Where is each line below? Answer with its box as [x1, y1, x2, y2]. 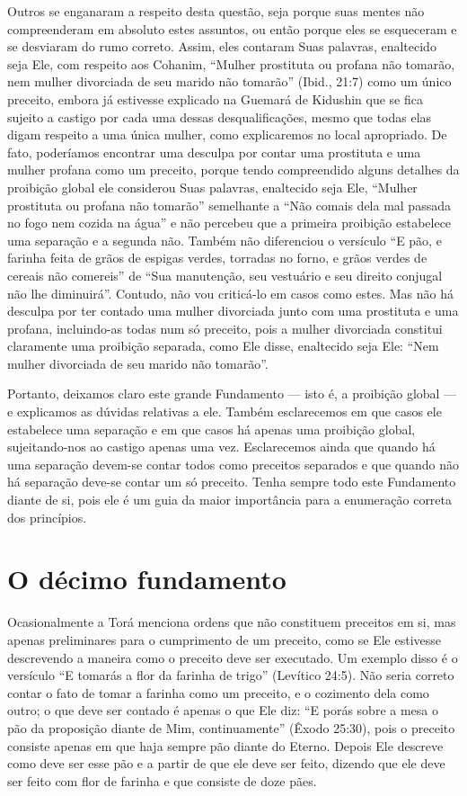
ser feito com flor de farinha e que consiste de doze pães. [7, 771, 317, 790]
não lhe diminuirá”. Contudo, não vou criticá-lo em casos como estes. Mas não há [7, 283, 454, 302]
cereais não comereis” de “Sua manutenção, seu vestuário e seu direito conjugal [7, 265, 443, 284]
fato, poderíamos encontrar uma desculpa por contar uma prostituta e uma [7, 142, 421, 161]
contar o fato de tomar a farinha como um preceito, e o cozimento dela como [7, 683, 429, 702]
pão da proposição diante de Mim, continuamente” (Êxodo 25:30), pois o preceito [7, 718, 455, 737]
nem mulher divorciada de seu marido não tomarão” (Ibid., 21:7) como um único [7, 72, 452, 91]
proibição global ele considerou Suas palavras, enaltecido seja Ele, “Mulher [7, 177, 418, 196]
